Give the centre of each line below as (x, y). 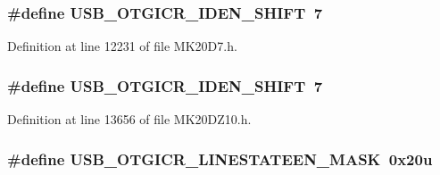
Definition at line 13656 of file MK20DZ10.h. (129, 119)
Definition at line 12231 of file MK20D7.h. (122, 46)
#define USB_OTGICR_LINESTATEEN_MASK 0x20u (220, 158)
